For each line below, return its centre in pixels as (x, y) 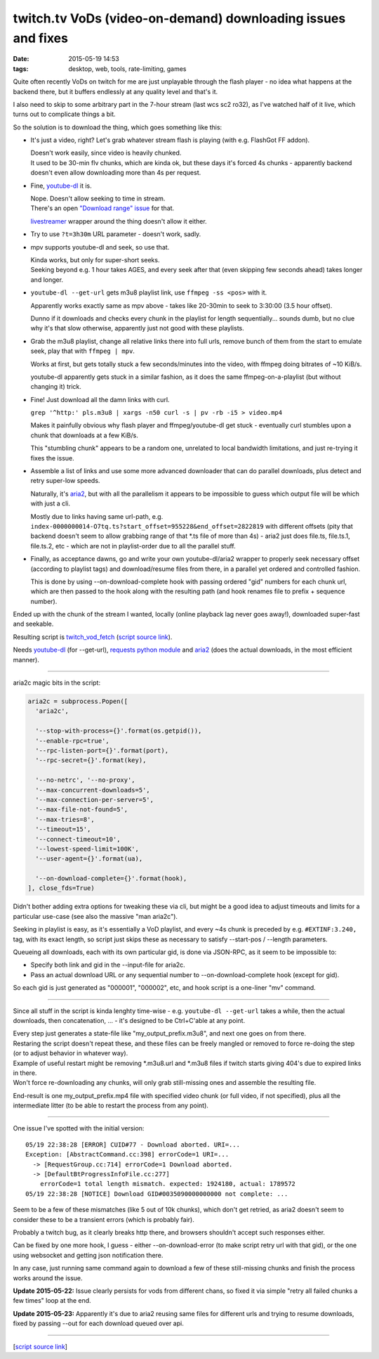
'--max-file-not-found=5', (82, 810)
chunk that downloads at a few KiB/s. (84, 435)
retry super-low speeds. (65, 481)
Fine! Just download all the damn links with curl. (100, 399)
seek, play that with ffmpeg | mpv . (82, 351)
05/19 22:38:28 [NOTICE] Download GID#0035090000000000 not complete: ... (157, 1194)
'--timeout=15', (63, 829)
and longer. (47, 279)
